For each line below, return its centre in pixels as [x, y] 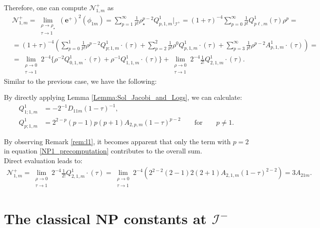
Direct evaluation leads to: [43, 160]
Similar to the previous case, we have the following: [80, 81]
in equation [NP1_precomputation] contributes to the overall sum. [103, 151]
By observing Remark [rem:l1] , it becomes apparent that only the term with [117, 141]
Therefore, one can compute [45, 7]
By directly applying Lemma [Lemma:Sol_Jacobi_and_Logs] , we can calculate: [123, 97]
